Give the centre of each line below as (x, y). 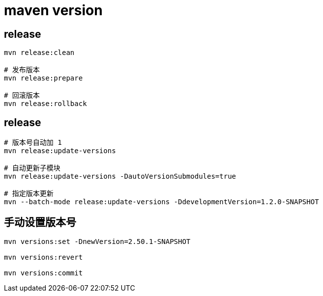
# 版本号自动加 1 (33, 143)
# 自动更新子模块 (32, 168)
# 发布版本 (22, 70)
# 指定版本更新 (29, 194)
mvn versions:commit (44, 273)
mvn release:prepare (44, 78)
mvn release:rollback (45, 104)
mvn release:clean (39, 53)
